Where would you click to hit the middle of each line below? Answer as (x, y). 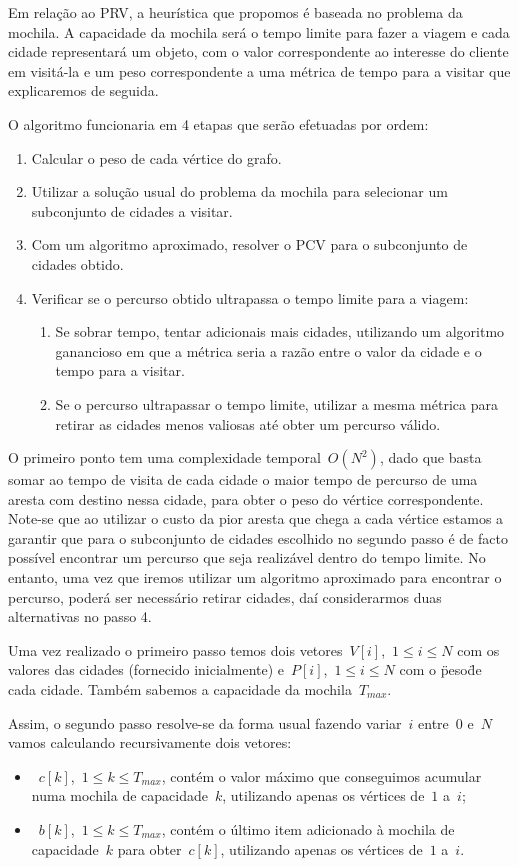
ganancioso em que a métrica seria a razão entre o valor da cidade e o (268, 350)
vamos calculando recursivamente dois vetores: (150, 742)
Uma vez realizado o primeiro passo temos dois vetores (175, 649)
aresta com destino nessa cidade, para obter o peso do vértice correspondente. (246, 498)
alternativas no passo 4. (80, 616)
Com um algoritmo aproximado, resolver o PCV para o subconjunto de (249, 244)
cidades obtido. (77, 263)
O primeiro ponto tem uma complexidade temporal (164, 457)
